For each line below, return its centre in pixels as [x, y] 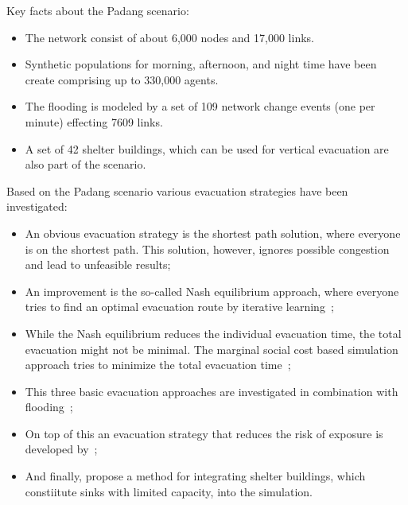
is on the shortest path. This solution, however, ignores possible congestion [207, 249]
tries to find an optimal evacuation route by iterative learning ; [179, 307]
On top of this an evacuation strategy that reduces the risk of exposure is [204, 433]
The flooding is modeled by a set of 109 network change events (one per [200, 106]
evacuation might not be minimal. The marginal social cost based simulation [212, 349]
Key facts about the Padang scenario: [98, 10]
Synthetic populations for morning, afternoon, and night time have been [201, 64]
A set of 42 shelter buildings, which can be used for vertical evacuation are [207, 148]
